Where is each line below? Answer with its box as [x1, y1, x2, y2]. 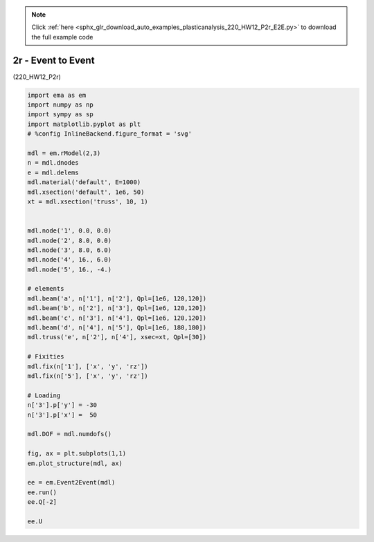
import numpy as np [27, 101, 93, 109]
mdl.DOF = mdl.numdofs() [27, 430, 112, 438]
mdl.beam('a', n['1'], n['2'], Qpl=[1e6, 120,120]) [27, 294, 207, 302]
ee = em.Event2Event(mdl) [27, 478, 116, 487]
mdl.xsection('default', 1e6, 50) [27, 188, 145, 196]
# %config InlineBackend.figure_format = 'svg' [27, 130, 192, 138]
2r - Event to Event [12, 54, 95, 66]
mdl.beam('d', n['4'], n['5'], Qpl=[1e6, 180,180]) [27, 324, 207, 332]
